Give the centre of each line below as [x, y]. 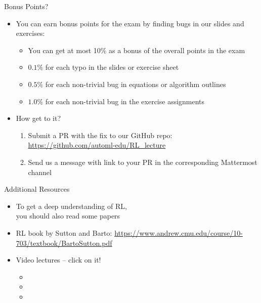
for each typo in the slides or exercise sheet [112, 67]
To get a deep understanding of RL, [71, 206]
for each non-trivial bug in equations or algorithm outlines [136, 84]
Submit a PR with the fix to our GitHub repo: [100, 135]
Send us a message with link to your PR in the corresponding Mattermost [143, 162]
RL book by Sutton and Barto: [64, 232]
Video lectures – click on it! [58, 260]
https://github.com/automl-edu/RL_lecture [97, 145]
